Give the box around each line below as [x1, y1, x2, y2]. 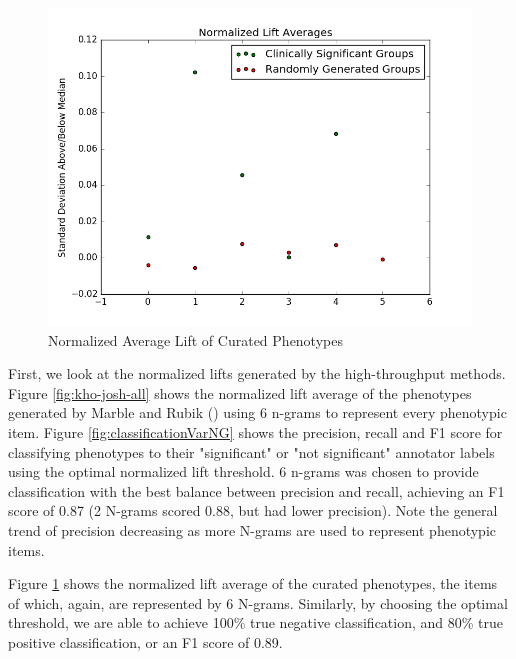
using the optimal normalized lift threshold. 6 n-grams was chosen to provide [8, 461, 479, 482]
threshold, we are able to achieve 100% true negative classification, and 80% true [8, 612, 504, 633]
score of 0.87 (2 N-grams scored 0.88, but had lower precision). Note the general [8, 500, 498, 521]
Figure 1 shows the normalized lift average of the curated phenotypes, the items [8, 573, 498, 594]
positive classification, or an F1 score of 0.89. [8, 631, 283, 652]
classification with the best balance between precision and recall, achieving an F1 [8, 480, 505, 501]
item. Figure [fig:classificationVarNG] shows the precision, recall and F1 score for [8, 421, 503, 442]
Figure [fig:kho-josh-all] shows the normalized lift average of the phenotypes [8, 382, 472, 403]
